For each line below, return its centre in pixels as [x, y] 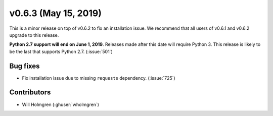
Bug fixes [25, 66]
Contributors [30, 93]
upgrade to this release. [34, 35]
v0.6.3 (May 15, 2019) [56, 13]
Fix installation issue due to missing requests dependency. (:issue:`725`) [99, 78]
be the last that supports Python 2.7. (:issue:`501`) [61, 51]
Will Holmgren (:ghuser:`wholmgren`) [61, 104]
